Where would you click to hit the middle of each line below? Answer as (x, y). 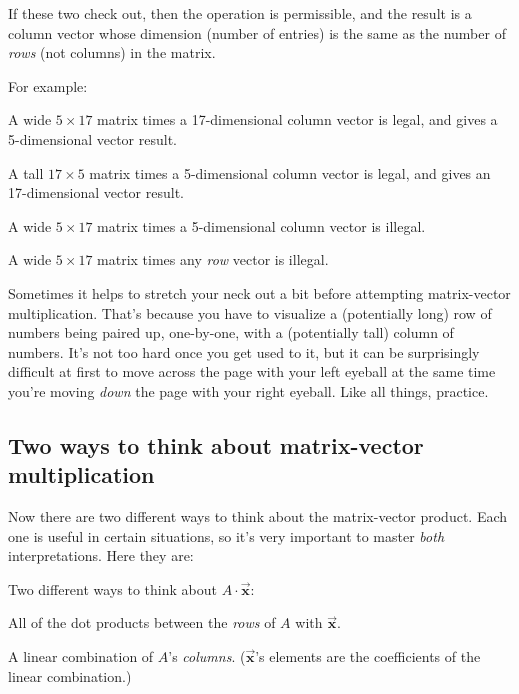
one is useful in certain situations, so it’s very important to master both (226, 535)
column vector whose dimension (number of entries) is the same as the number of (257, 32)
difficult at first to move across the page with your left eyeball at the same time (252, 371)
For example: (48, 85)
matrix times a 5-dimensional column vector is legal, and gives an (290, 172)
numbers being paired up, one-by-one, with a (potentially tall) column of (231, 332)
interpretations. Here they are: (101, 555)
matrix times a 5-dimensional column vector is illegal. (261, 225)
